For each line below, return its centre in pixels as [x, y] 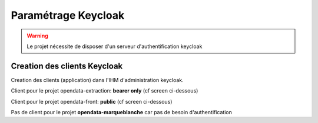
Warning [37, 36]
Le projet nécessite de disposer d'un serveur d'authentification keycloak [115, 46]
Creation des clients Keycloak [67, 66]
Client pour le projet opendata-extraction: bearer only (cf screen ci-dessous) [105, 91]
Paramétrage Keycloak [68, 15]
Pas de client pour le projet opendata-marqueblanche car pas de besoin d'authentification [121, 112]
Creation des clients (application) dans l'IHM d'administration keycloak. [97, 80]
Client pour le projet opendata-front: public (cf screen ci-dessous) [92, 101]
